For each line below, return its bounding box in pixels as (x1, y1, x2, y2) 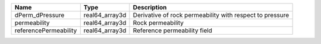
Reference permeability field (133, 26, 212, 35)
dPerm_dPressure (14, 11, 65, 19)
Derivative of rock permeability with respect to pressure (133, 11, 289, 19)
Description (133, 4, 167, 11)
